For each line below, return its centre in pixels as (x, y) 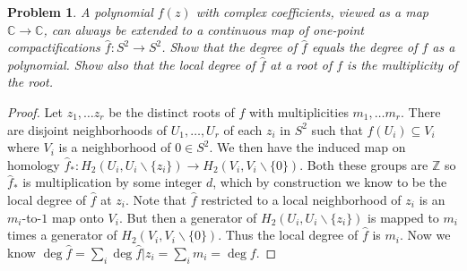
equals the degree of (364, 47)
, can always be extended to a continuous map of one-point (203, 29)
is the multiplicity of (402, 64)
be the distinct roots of (172, 111)
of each (243, 129)
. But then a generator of (188, 217)
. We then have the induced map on (307, 147)
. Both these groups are (364, 164)
